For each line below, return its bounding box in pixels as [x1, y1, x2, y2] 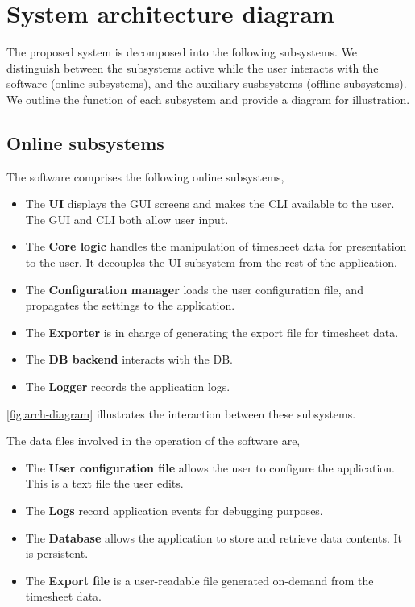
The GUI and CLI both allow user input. [25, 210, 229, 227]
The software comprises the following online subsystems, [6, 168, 284, 185]
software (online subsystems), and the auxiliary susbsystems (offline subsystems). [6, 75, 407, 92]
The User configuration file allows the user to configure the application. [25, 459, 395, 476]
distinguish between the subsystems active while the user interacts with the [6, 59, 379, 76]
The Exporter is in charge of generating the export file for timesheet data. [25, 323, 399, 340]
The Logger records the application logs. [25, 378, 230, 395]
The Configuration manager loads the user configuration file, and [25, 281, 363, 297]
